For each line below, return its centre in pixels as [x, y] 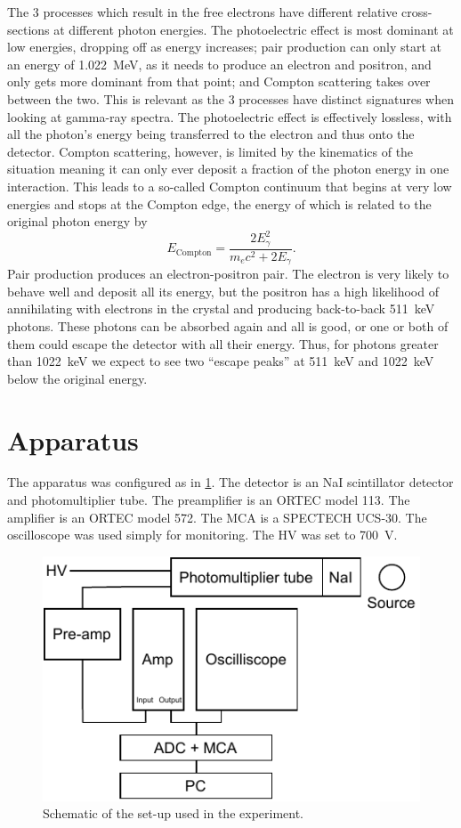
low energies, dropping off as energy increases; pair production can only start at [224, 47]
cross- [417, 12]
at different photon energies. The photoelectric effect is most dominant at [254, 29]
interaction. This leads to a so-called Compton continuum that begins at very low [230, 186]
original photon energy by [77, 221]
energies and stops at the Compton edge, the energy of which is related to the [219, 203]
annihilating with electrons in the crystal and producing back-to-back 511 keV [221, 308]
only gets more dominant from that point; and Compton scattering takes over [219, 81]
